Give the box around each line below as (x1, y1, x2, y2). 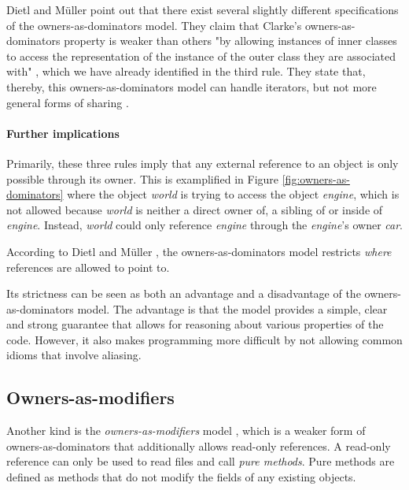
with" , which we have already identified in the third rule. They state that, (6, 63, 366, 80)
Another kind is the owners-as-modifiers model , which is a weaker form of (6, 422, 366, 439)
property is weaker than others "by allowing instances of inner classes (64, 32, 397, 49)
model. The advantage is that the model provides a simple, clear (77, 300, 388, 317)
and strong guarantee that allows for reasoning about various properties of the (6, 316, 384, 332)
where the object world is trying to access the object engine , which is (67, 186, 400, 202)
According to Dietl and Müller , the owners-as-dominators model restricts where (6, 243, 392, 259)
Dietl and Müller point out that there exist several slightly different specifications (6, 2, 399, 17)
